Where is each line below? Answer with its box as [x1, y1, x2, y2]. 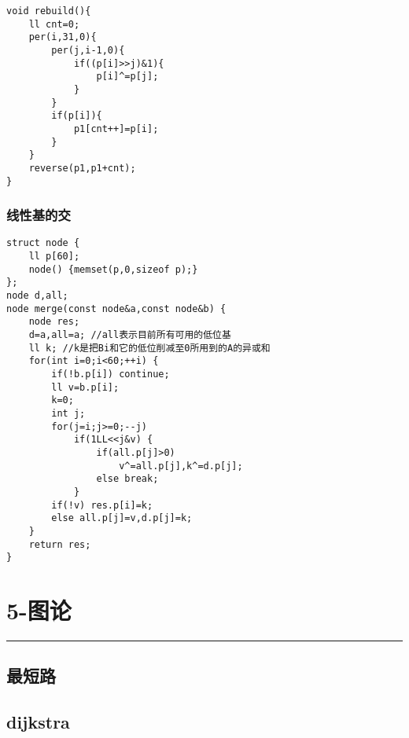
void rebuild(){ [6, 6, 91, 17]
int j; [51, 407, 86, 419]
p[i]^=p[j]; [96, 71, 159, 83]
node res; [28, 316, 80, 328]
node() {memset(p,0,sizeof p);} [28, 263, 198, 275]
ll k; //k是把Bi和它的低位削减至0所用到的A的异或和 [28, 342, 271, 354]
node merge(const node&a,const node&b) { [6, 303, 227, 314]
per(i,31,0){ [28, 31, 97, 43]
